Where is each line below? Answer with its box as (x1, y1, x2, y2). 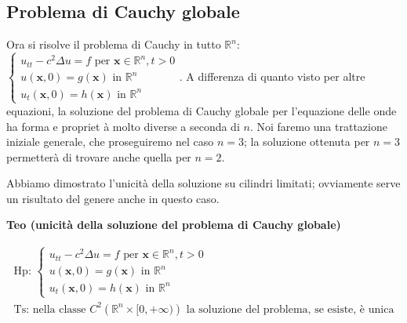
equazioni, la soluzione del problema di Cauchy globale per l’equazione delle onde (6, 102, 397, 118)
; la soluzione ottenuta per (244, 133, 370, 150)
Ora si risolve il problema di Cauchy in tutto (6, 36, 221, 53)
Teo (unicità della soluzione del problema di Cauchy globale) (6, 216, 341, 233)
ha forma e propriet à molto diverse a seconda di (6, 118, 240, 134)
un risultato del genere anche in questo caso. (6, 190, 220, 206)
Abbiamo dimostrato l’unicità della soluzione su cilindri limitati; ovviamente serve (6, 175, 401, 191)
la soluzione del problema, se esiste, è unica (186, 303, 394, 315)
